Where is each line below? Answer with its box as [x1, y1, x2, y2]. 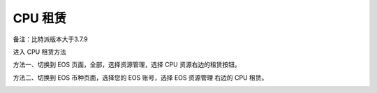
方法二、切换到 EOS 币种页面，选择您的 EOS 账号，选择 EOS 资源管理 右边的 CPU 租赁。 [13, 73, 268, 82]
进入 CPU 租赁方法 [13, 48, 66, 56]
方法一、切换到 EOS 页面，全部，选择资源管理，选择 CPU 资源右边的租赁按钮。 [13, 60, 241, 69]
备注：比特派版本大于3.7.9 [13, 35, 88, 43]
